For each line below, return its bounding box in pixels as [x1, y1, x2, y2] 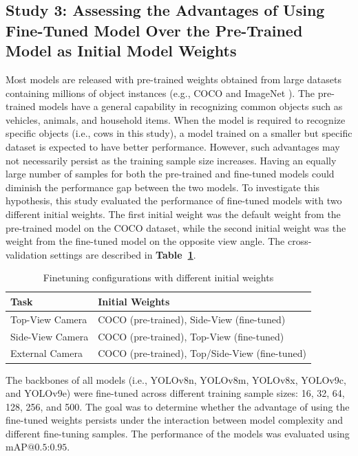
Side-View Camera [10, 329, 89, 343]
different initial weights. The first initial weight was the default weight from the [6, 206, 341, 221]
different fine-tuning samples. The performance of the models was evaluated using [6, 426, 350, 440]
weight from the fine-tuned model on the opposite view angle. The [6, 234, 285, 248]
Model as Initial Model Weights [6, 40, 237, 61]
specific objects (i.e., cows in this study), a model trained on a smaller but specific [6, 126, 352, 140]
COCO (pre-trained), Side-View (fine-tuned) [98, 312, 286, 326]
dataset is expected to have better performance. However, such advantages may [6, 139, 340, 153]
